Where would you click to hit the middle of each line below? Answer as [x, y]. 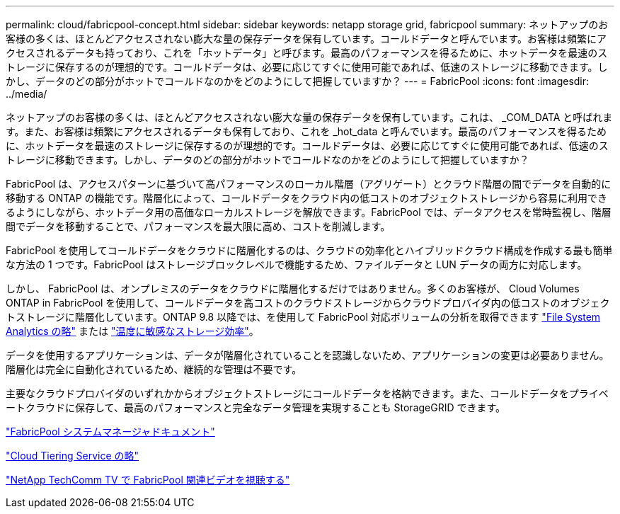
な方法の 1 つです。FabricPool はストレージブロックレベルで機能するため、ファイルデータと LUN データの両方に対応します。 [297, 264]
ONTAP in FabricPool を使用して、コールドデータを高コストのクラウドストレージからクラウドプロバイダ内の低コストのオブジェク [308, 303]
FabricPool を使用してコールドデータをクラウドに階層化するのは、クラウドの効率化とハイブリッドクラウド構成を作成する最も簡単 [309, 250]
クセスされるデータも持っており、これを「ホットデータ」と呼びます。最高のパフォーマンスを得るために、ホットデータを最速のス [307, 53]
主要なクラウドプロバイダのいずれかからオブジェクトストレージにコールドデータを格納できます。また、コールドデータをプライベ [307, 393]
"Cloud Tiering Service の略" [73, 456]
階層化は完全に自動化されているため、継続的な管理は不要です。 [154, 369]
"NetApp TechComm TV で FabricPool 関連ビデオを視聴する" [148, 480]
